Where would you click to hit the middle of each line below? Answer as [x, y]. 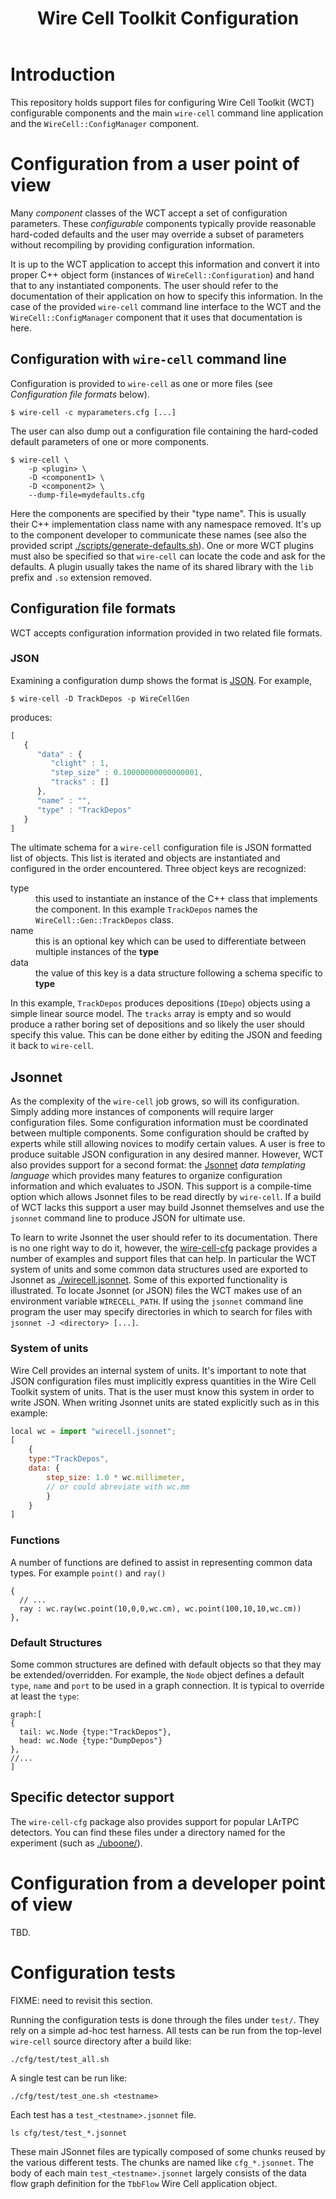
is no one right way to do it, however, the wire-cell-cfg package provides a [164, 1248]
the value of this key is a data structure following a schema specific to [179, 973]
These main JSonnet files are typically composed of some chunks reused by [168, 2151]
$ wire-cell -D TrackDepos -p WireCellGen [100, 698]
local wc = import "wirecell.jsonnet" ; [93, 1431]
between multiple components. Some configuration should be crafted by [160, 1133]
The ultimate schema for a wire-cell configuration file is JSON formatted [161, 848]
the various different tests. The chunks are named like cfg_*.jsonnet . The [162, 2162]
